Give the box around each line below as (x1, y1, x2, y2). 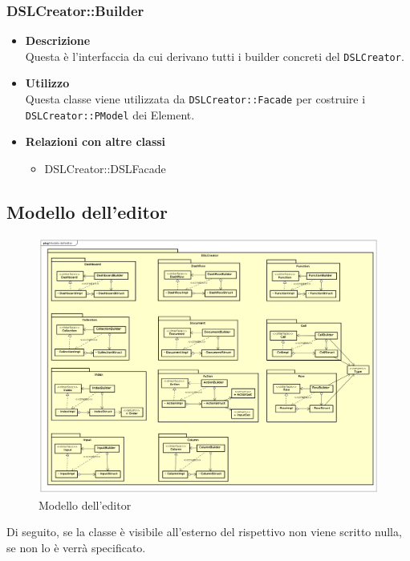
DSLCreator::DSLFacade (44, 159, 166, 176)
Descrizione (25, 32, 91, 49)
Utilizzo (25, 75, 70, 91)
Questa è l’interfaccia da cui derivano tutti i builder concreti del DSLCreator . (25, 47, 404, 64)
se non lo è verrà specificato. (6, 539, 146, 555)
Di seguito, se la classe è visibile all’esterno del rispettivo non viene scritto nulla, (6, 523, 402, 540)
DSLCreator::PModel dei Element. (25, 106, 195, 123)
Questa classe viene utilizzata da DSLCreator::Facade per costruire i (25, 91, 366, 107)
